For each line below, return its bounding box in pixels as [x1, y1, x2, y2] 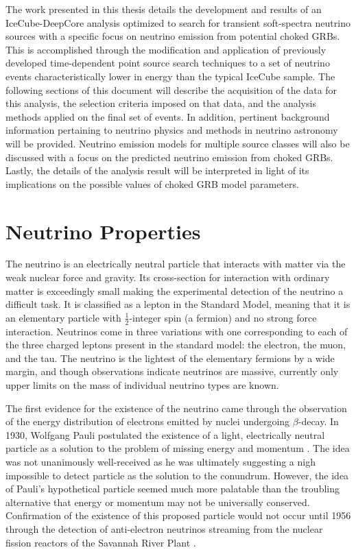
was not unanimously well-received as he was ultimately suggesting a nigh [5, 454, 316, 468]
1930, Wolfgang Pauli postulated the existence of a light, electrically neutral [5, 427, 325, 442]
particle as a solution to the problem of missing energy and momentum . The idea [5, 441, 350, 455]
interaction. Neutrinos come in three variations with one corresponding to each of [5, 324, 348, 338]
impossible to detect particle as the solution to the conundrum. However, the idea [5, 468, 349, 482]
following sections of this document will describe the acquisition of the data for [5, 82, 337, 97]
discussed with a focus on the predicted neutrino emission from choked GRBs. [5, 149, 333, 164]
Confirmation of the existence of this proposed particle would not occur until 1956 [5, 508, 351, 523]
